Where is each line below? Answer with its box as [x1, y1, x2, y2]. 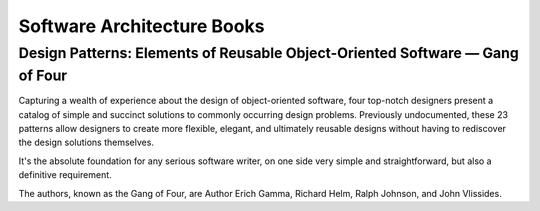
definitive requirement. [18, 169, 112, 181]
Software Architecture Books [18, 15, 265, 37]
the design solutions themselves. [18, 136, 155, 149]
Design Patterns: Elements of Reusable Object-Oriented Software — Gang [18, 44, 519, 62]
